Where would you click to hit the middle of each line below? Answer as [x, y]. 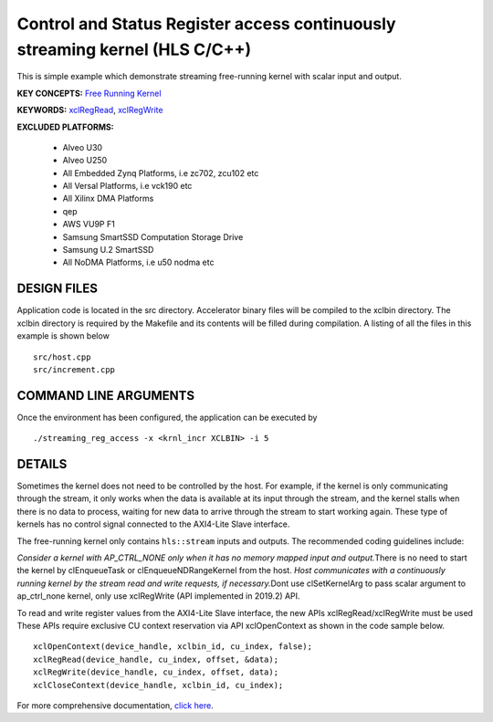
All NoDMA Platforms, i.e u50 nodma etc [138, 262]
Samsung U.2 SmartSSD [108, 250]
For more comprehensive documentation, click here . [115, 705]
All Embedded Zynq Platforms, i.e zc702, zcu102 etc [161, 173]
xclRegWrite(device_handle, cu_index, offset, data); [156, 672]
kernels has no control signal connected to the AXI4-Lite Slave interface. [153, 524]
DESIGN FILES [57, 289]
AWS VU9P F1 [89, 225]
